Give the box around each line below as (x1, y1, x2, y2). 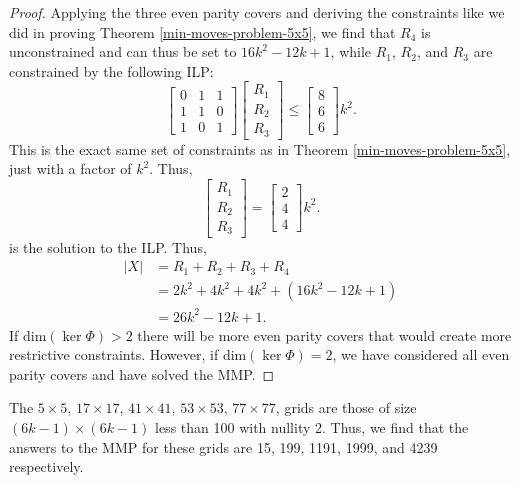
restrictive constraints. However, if (9, 344, 219, 365)
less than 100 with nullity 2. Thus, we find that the (155, 417, 469, 438)
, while (330, 41, 372, 62)
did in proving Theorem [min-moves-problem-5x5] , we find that (9, 21, 396, 42)
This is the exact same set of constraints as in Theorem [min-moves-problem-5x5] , (9, 138, 511, 159)
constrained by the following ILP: (9, 60, 214, 81)
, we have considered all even (332, 344, 510, 365)
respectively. (9, 456, 84, 477)
